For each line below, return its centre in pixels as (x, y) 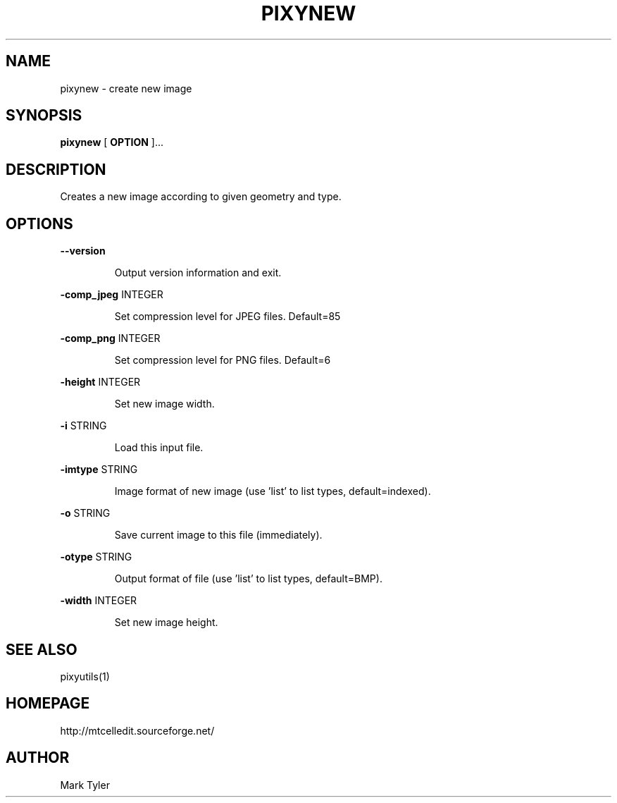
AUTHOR (38, 758)
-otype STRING (96, 557)
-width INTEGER (99, 601)
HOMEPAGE (48, 704)
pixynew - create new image (126, 88)
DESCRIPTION (56, 169)
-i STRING (83, 426)
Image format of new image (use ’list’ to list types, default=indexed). (273, 491)
